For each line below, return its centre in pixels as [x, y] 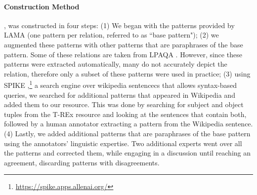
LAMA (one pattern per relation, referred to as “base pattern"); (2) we [111, 35]
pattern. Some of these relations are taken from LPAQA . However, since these [123, 54]
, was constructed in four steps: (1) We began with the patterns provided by [119, 25]
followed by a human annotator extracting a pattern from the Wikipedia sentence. [128, 124]
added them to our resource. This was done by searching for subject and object [124, 104]
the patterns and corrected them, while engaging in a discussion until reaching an [128, 153]
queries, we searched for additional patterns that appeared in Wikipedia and [120, 95]
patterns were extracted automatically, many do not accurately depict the [116, 64]
